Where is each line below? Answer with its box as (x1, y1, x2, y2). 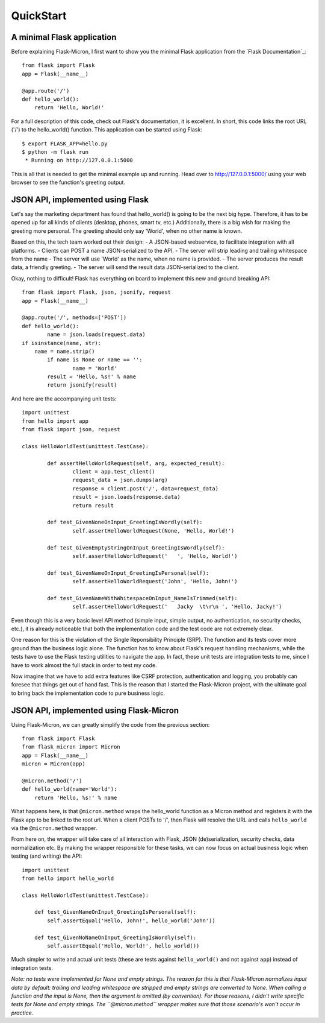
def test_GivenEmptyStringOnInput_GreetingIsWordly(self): (47, 544, 225, 551)
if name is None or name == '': (47, 356, 143, 363)
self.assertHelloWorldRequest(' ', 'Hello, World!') (72, 553, 238, 559)
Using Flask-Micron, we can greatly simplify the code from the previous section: (11, 721, 210, 728)
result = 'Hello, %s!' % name (47, 373, 137, 380)
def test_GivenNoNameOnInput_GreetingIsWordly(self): (34, 934, 197, 941)
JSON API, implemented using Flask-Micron (11, 705, 179, 715)
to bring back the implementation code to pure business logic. (11, 689, 166, 697)
